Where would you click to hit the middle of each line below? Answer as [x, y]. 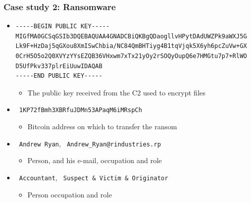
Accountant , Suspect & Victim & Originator [93, 177]
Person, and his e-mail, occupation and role [95, 160]
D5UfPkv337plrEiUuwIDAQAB [59, 66]
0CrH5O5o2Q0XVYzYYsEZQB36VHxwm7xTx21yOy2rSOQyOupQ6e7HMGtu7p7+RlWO [131, 56]
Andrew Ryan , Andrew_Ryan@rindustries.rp [90, 143]
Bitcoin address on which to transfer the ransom [102, 126]
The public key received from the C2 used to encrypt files [116, 92]
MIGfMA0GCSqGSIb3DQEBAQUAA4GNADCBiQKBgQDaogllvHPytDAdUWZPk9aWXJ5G [131, 36]
